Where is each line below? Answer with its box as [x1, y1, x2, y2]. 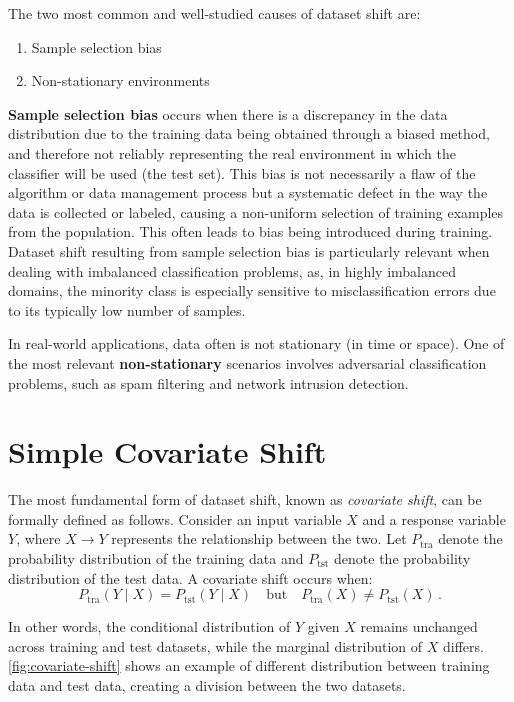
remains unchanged [360, 616, 478, 637]
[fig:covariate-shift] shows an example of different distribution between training [8, 655, 490, 676]
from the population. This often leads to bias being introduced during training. [8, 221, 493, 242]
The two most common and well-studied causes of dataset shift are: [8, 3, 421, 23]
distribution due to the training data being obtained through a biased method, [8, 123, 490, 144]
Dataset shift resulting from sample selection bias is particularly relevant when [8, 240, 490, 261]
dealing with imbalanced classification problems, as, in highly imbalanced [8, 260, 456, 281]
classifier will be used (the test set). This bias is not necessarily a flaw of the [8, 162, 476, 183]
